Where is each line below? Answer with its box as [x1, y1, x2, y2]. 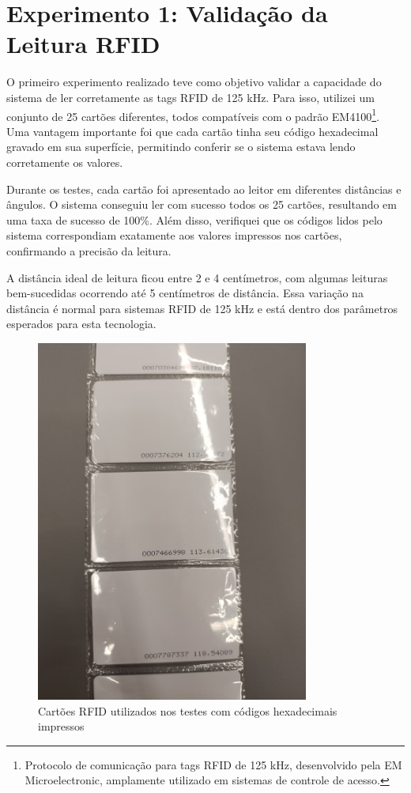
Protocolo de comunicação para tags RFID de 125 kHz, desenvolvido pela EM [25, 756, 402, 772]
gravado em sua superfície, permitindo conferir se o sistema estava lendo [6, 138, 356, 155]
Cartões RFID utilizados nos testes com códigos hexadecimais [38, 702, 337, 719]
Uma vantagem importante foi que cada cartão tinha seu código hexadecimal [6, 123, 379, 139]
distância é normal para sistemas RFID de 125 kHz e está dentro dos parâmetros [6, 300, 398, 316]
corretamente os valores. [6, 153, 123, 170]
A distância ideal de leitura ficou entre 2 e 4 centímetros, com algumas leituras [6, 269, 388, 285]
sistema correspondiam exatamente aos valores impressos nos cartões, [6, 227, 342, 244]
